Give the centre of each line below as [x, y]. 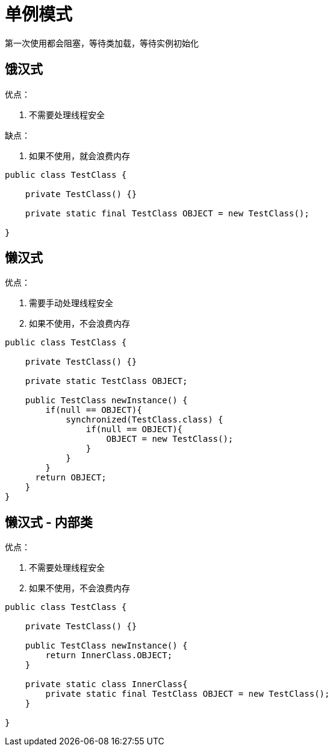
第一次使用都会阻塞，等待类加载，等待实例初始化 [102, 43]
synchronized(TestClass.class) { [145, 420]
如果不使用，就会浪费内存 [79, 156]
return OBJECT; [71, 478]
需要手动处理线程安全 [71, 303]
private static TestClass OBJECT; [106, 381]
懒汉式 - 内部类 [49, 522]
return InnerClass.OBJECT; [109, 655]
